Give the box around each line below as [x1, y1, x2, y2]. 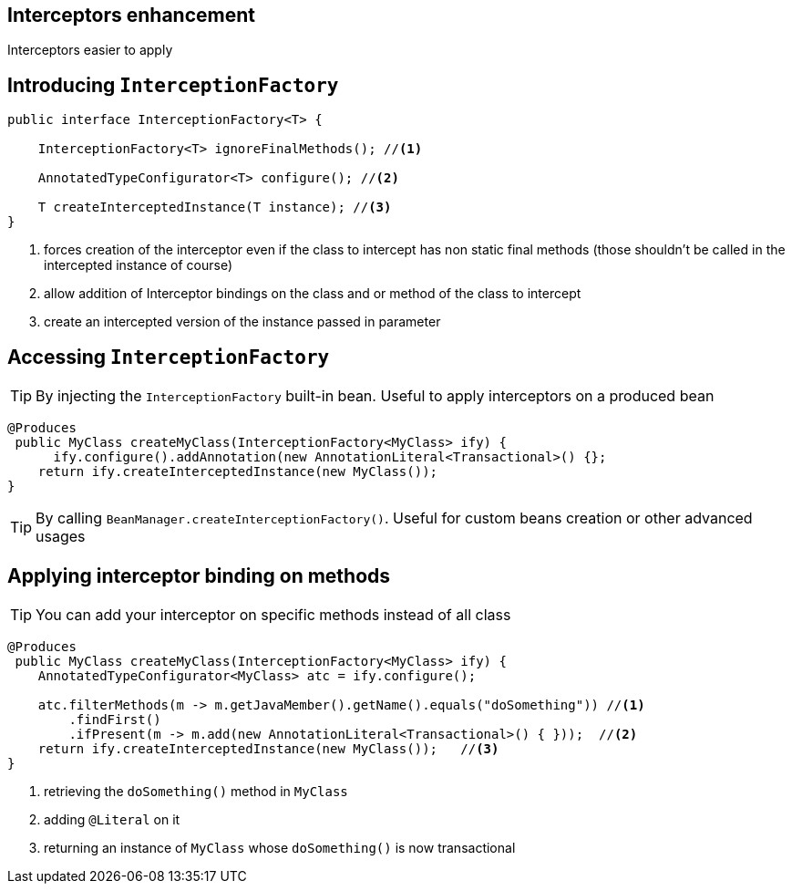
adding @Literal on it [44, 811, 180, 827]
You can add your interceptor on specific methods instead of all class [36, 605, 511, 624]
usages [36, 527, 86, 546]
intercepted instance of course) [44, 257, 233, 274]
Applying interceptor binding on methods [7, 564, 391, 587]
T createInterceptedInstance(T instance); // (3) [37, 200, 392, 215]
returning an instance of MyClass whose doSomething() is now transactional [44, 839, 516, 855]
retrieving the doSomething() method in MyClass [44, 782, 348, 799]
